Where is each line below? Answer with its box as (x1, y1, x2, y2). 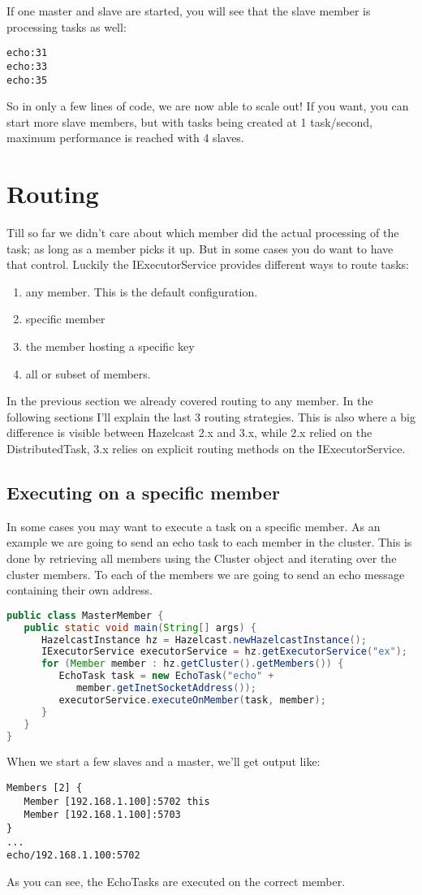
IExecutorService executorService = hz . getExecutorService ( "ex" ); (41, 646, 408, 658)
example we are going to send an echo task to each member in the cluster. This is (6, 534, 412, 551)
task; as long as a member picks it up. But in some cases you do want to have (6, 240, 394, 257)
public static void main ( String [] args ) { (24, 621, 256, 633)
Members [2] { (6, 781, 83, 793)
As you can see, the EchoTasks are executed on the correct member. (6, 872, 346, 889)
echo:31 (6, 47, 48, 59)
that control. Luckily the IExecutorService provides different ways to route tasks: (6, 256, 409, 273)
